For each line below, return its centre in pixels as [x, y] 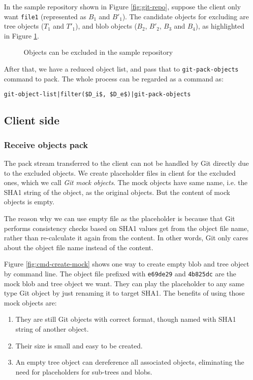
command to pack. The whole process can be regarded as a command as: [114, 78]
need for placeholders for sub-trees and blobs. [84, 371]
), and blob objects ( [106, 26]
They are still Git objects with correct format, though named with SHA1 [126, 319]
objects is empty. [29, 202]
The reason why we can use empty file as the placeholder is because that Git [120, 218]
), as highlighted [220, 26]
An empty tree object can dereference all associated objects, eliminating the [130, 362]
